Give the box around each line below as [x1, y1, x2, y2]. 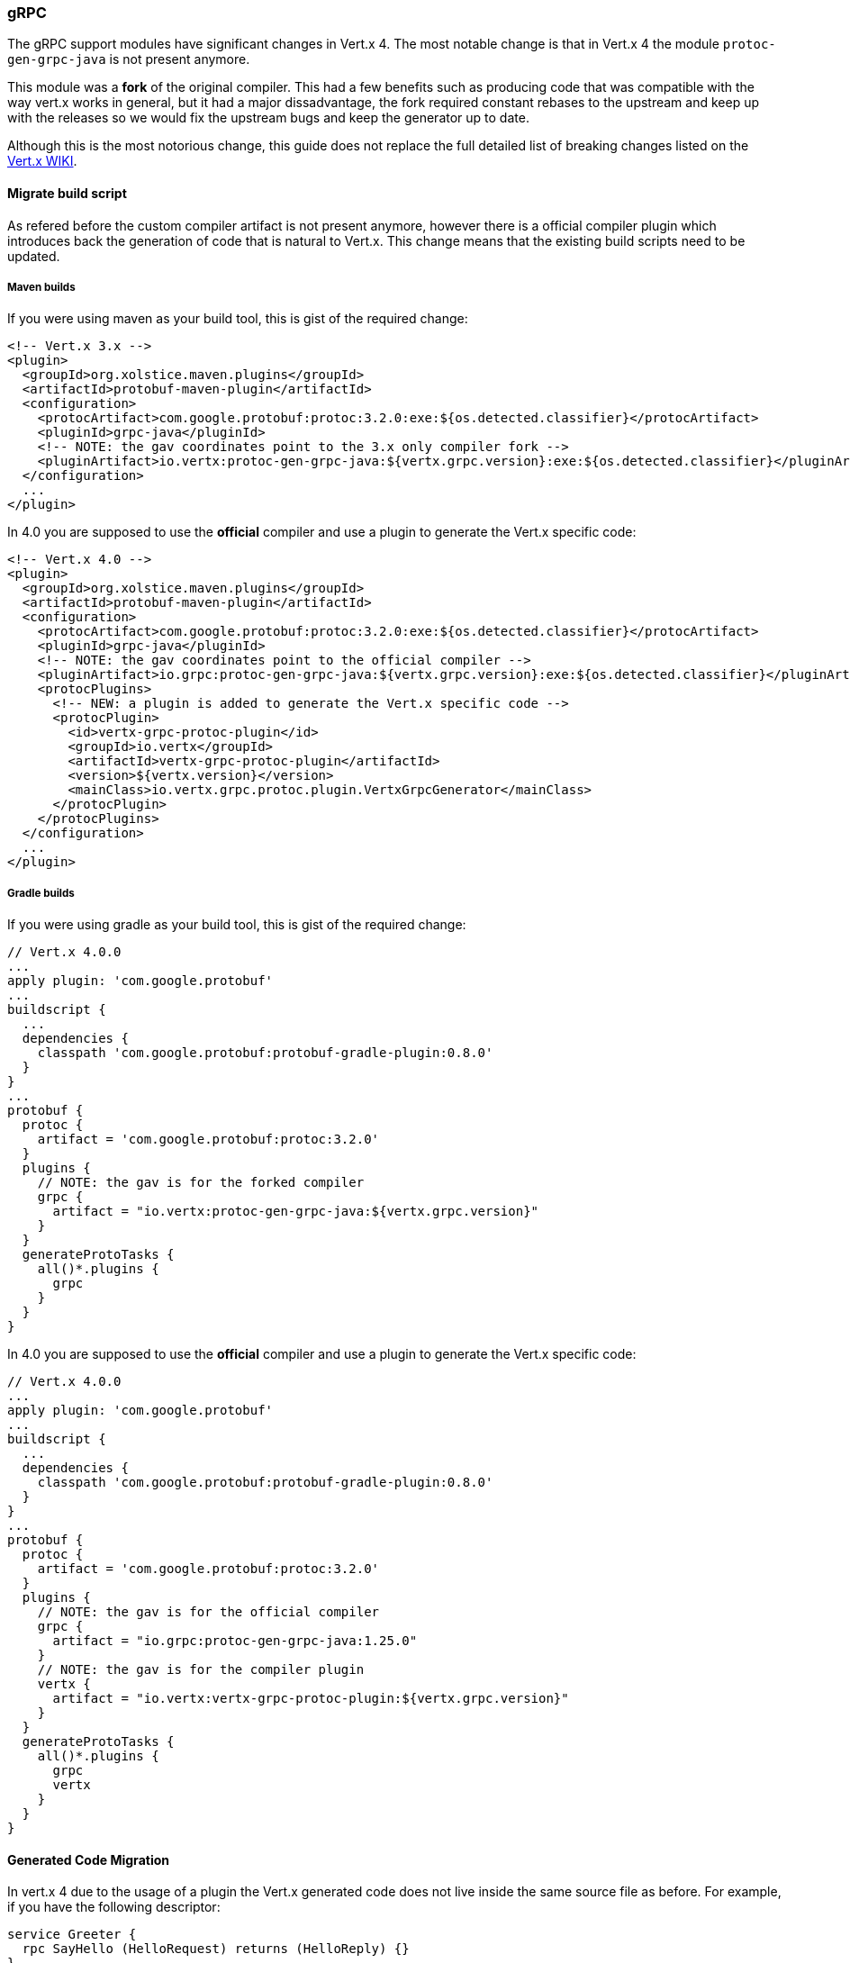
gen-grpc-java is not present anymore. [7, 51, 250, 68]
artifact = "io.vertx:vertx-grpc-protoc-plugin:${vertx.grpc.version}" [52, 1691, 569, 1706]
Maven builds [7, 280, 76, 294]
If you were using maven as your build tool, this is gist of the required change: [7, 311, 468, 327]
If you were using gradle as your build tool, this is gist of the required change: [7, 917, 466, 933]
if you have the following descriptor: [7, 1899, 221, 1915]
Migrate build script [7, 185, 127, 201]
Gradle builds [7, 886, 75, 900]
